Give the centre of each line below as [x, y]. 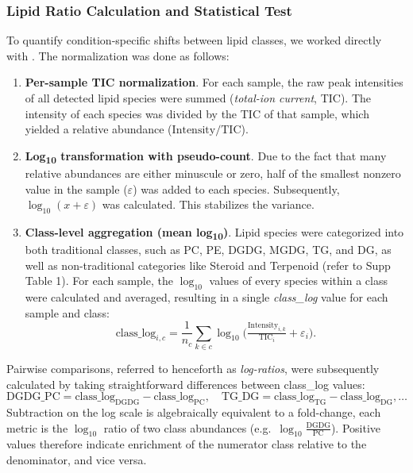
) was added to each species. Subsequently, [236, 188]
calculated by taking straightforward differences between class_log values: [186, 384]
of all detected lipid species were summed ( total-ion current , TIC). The [198, 98]
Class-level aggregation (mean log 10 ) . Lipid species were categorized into [214, 233]
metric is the [37, 427]
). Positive [356, 427]
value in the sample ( [76, 188]
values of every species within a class [298, 281]
